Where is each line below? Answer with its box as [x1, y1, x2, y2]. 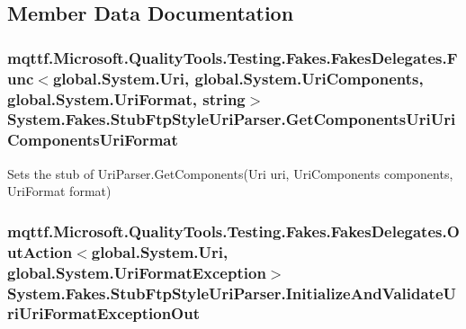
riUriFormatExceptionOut [7, 302, 201, 325]
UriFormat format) [7, 182, 112, 200]
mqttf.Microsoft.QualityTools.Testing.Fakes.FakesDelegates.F [7, 46, 458, 68]
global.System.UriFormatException [7, 261, 266, 283]
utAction [7, 240, 73, 262]
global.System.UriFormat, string [7, 87, 246, 110]
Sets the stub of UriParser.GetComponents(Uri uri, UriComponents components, [7, 164, 453, 182]
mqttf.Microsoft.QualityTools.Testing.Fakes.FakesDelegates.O [7, 219, 460, 242]
